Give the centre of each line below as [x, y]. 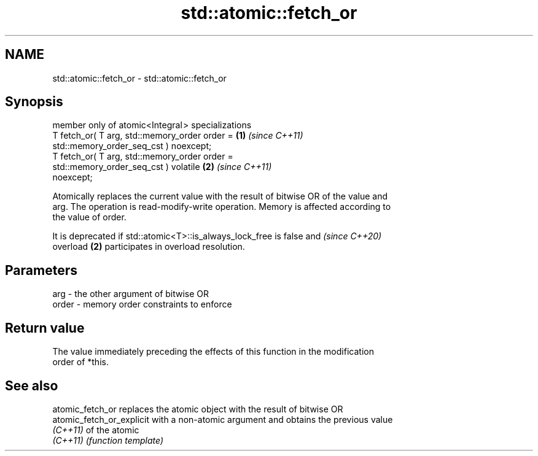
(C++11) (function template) [108, 440]
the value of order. [89, 217]
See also [32, 385]
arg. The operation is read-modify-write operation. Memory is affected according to [222, 207]
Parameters [41, 270]
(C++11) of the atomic [96, 430]
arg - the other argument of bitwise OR [131, 294]
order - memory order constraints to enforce [142, 304]
